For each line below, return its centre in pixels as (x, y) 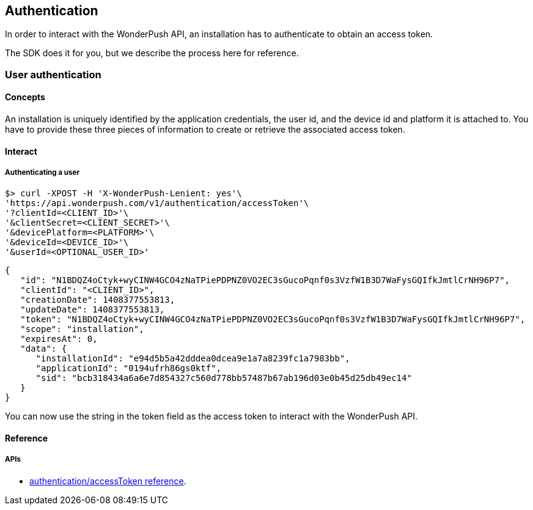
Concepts (25, 97)
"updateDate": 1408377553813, (93, 310)
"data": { (44, 349)
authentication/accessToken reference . (108, 481)
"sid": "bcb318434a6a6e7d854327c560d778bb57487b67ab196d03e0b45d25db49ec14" (224, 378)
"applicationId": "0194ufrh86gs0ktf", (129, 368)
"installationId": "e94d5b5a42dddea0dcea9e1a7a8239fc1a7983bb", (193, 359)
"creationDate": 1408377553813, (98, 300)
